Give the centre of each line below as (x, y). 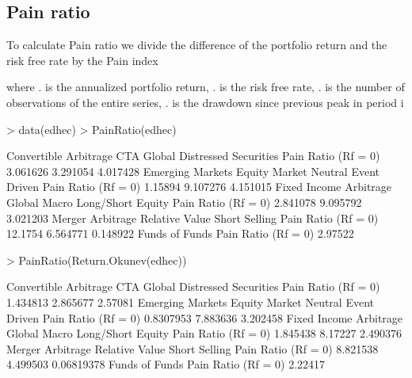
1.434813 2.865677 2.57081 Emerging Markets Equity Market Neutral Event (191, 302)
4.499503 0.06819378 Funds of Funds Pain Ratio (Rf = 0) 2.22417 (166, 364)
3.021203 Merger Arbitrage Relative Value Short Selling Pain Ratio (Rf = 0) (193, 218)
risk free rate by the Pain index (82, 60)
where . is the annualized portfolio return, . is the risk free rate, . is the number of (206, 87)
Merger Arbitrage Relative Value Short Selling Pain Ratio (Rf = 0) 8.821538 (193, 348)
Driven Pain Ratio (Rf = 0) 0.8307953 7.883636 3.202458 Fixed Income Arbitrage (205, 317)
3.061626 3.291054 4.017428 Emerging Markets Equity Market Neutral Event (193, 171)
